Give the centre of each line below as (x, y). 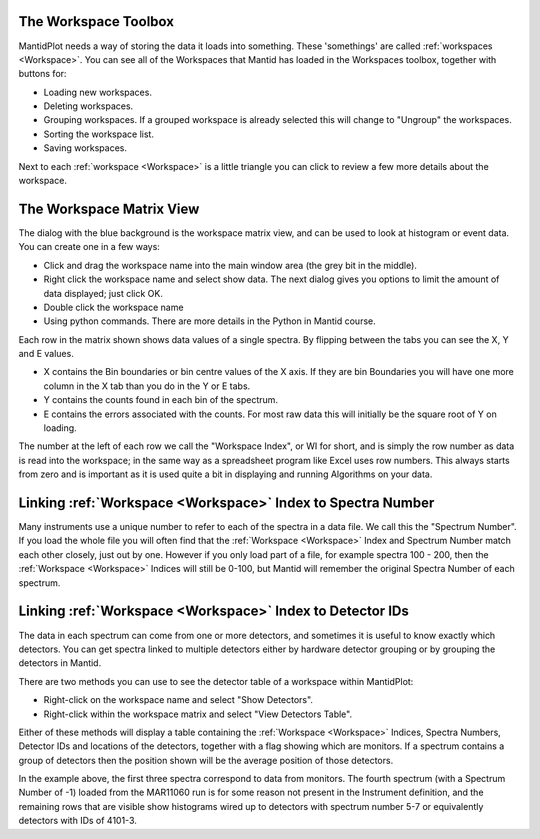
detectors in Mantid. (60, 663)
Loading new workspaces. (97, 92)
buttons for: (42, 74)
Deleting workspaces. (88, 106)
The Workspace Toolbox (96, 21)
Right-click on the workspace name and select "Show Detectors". (178, 700)
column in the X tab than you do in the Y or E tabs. (147, 386)
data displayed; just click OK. (103, 293)
